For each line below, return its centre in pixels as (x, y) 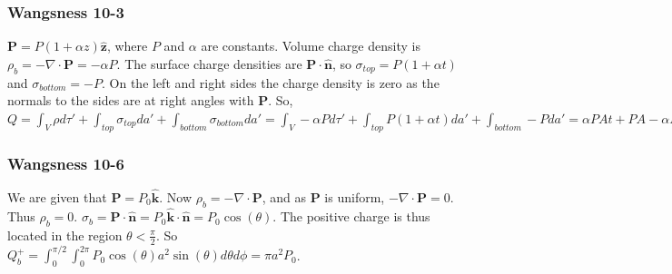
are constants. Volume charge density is (311, 46)
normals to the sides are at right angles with (131, 100)
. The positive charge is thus (351, 216)
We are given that (57, 197)
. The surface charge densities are (209, 63)
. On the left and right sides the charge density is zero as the (271, 82)
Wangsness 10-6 (66, 163)
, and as (284, 197)
